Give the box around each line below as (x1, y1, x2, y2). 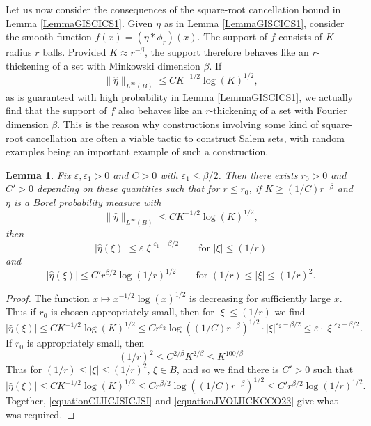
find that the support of (6, 103, 107, 118)
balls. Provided (42, 45, 106, 59)
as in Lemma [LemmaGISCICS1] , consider (164, 15, 345, 30)
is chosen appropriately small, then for (50, 304, 214, 319)
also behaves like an (118, 103, 203, 118)
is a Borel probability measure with (13, 194, 161, 209)
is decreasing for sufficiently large (189, 290, 331, 305)
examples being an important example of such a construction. (6, 144, 269, 159)
